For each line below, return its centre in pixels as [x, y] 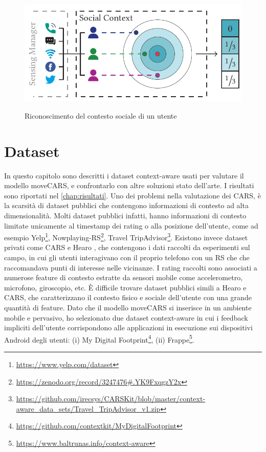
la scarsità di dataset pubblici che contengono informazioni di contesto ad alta [126, 205]
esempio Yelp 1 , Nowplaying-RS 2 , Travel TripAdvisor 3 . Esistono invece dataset [126, 236]
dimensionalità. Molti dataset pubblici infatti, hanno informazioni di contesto [125, 216]
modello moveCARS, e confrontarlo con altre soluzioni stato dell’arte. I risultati [129, 185]
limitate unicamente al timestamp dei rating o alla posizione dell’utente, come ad [131, 225]
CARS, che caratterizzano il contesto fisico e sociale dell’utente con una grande [128, 297]
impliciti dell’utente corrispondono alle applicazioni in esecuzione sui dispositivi [128, 327]
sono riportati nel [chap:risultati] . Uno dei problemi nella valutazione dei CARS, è [132, 195]
